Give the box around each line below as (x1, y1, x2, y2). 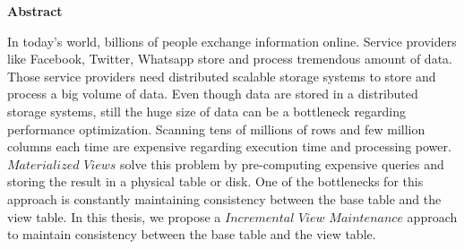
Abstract (7, 2, 63, 20)
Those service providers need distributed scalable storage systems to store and (7, 66, 436, 85)
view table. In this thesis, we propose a (7, 207, 221, 226)
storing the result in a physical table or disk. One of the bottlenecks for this (7, 172, 424, 191)
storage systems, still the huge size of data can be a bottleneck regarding (7, 101, 407, 120)
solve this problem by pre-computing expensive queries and (120, 154, 444, 173)
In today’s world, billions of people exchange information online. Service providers (7, 31, 457, 50)
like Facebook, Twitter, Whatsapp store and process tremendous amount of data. (7, 49, 452, 68)
